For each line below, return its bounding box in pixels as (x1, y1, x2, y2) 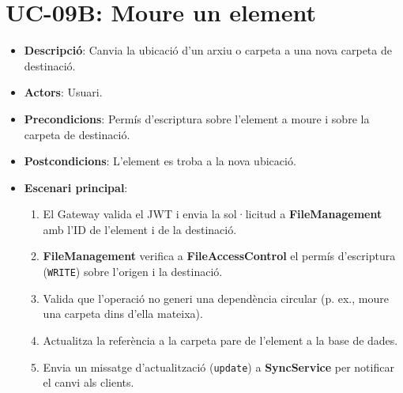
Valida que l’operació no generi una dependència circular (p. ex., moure (43, 289, 389, 306)
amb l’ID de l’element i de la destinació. (43, 221, 237, 237)
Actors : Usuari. (24, 84, 103, 100)
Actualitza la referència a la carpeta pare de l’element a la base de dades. (43, 331, 398, 348)
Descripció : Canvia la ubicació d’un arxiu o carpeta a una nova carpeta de (24, 42, 392, 59)
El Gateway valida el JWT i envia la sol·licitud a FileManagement (43, 206, 382, 222)
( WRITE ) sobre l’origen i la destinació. (43, 263, 223, 280)
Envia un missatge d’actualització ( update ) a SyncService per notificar (43, 358, 394, 375)
